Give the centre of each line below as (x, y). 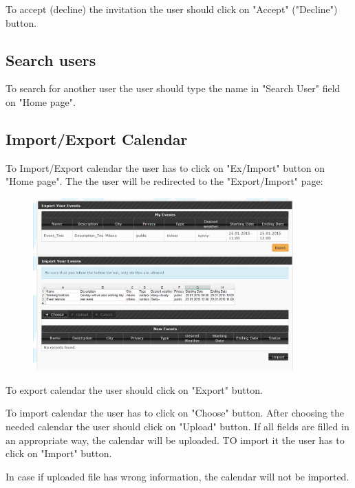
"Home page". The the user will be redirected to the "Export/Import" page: (164, 181)
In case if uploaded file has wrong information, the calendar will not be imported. (177, 476)
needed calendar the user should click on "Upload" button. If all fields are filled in (177, 426)
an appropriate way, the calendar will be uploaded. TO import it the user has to (175, 440)
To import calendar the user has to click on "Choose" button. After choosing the (175, 413)
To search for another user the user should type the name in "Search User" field (173, 88)
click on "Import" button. (59, 453)
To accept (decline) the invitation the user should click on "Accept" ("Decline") (172, 9)
